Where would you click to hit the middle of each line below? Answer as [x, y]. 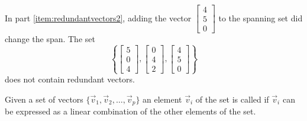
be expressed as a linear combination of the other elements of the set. [130, 111]
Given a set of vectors [44, 99]
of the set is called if [232, 99]
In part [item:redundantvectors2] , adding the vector [98, 17]
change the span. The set [50, 39]
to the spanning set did [261, 17]
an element [162, 99]
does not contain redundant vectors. [70, 79]
